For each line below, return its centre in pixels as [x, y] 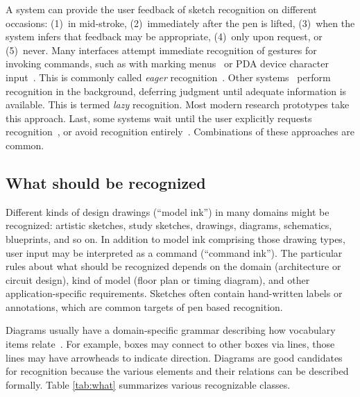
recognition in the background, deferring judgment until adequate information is [176, 91]
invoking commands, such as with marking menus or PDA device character [167, 64]
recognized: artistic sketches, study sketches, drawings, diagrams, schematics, [169, 225]
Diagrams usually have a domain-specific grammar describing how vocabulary [171, 330]
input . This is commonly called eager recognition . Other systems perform [168, 77]
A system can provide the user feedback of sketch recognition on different [161, 9]
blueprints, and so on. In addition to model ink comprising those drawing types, [175, 238]
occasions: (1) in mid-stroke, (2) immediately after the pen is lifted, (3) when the [180, 23]
